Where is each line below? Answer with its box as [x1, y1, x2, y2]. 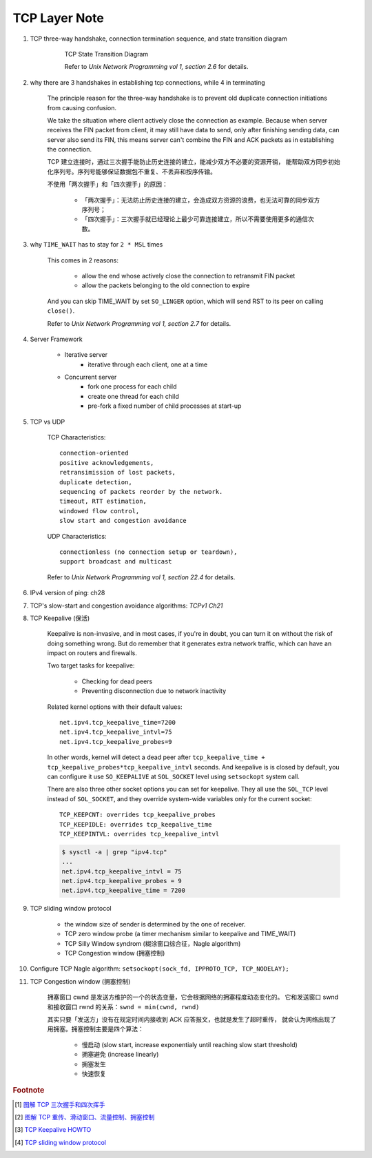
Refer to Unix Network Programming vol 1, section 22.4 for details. [47, 572, 236, 581]
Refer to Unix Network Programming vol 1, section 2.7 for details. [47, 319, 231, 327]
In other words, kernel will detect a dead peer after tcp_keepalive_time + [47, 753, 265, 761]
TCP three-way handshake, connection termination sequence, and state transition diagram [30, 34, 287, 43]
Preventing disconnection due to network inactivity [81, 687, 227, 695]
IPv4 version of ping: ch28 [30, 589, 105, 597]
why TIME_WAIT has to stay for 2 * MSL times [30, 240, 163, 249]
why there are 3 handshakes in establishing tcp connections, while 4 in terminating [30, 78, 265, 86]
